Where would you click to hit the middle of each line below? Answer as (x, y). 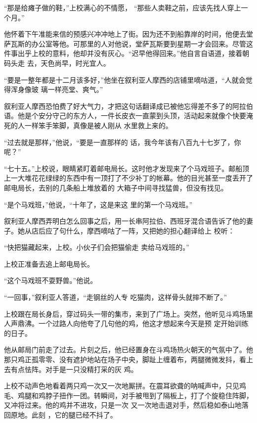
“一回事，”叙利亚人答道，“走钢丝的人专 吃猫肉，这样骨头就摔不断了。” (116, 297)
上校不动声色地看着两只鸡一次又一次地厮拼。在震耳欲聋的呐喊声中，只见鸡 (125, 386)
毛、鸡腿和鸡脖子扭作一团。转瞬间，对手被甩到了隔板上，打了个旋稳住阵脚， (128, 395)
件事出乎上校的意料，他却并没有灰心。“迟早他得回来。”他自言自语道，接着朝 (127, 53)
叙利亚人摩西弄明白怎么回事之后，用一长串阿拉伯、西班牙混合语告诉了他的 (125, 221)
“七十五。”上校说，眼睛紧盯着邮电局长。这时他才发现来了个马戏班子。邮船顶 (127, 168)
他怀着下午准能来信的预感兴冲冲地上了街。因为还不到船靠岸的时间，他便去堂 (128, 34)
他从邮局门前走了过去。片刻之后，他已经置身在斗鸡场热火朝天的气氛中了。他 (128, 350)
